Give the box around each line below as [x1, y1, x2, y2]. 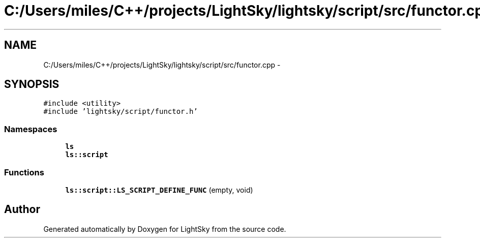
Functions [4, 167, 44, 177]
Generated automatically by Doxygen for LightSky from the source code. [43, 224, 286, 233]
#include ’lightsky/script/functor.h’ [43, 107, 198, 116]
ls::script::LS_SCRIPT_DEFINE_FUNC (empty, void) [65, 185, 253, 194]
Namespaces [4, 124, 57, 134]
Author [4, 203, 40, 216]
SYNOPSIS [4, 78, 59, 91]
